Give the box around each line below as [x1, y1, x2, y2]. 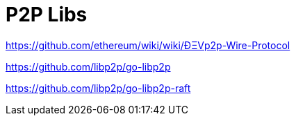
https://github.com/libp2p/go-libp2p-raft [6, 82, 191, 94]
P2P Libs [6, 3, 88, 26]
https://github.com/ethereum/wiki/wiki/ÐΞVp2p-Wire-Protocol [6, 39, 290, 51]
